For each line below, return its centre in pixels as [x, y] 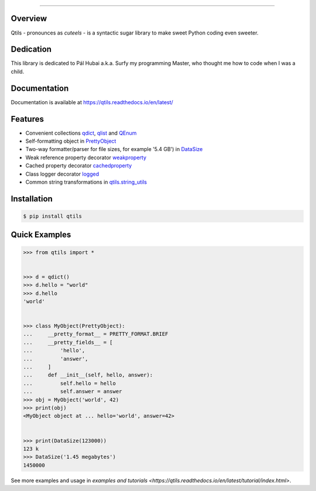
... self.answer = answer [73, 392]
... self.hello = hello [70, 383]
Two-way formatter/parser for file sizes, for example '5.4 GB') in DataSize [114, 149]
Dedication [31, 49]
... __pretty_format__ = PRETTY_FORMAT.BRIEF [96, 334]
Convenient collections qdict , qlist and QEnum [81, 133]
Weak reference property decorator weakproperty [86, 157]
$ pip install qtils [52, 216]
